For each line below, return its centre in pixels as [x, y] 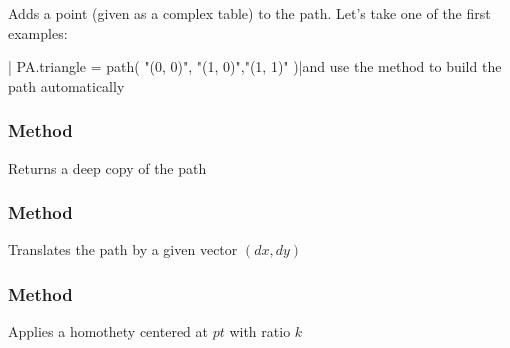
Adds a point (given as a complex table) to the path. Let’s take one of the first [249, 13]
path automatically [66, 85]
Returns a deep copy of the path [107, 167]
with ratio [260, 331]
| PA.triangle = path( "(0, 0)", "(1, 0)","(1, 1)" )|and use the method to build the [255, 66]
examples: [38, 32]
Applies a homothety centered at [108, 331]
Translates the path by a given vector [123, 249]
